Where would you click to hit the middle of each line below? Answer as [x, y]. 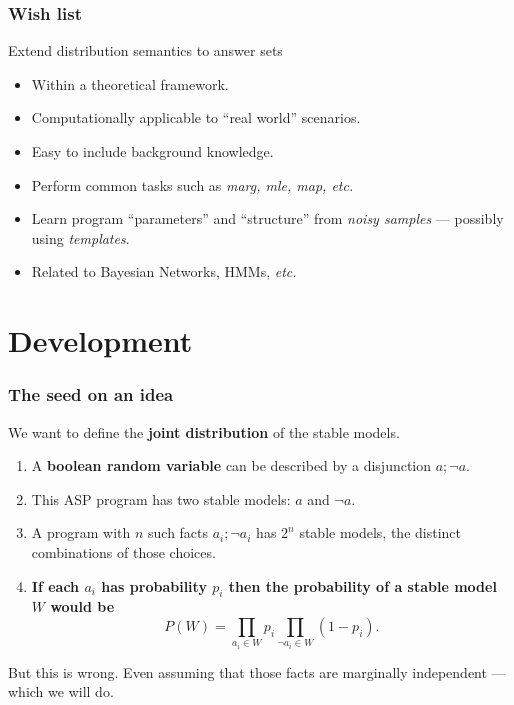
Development [100, 340]
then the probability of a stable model [362, 585]
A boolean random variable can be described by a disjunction [231, 465]
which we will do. [61, 691]
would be [82, 606]
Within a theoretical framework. [130, 83]
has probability [154, 585]
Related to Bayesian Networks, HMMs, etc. [164, 271]
